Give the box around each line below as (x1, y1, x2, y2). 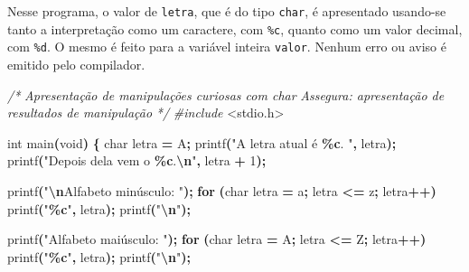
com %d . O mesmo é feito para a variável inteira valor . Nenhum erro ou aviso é (7, 37, 446, 56)
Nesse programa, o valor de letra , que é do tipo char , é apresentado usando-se (7, 2, 446, 20)
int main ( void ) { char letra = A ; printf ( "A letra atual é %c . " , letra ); (7, 133, 397, 152)
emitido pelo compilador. (7, 54, 145, 73)
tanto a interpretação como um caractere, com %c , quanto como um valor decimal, (7, 19, 463, 38)
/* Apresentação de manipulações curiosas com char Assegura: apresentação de (7, 85, 445, 104)
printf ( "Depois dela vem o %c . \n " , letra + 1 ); (7, 151, 267, 170)
